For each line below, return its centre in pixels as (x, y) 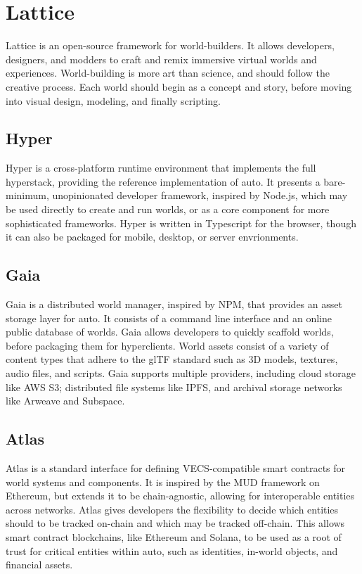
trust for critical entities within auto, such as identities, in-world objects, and (172, 550)
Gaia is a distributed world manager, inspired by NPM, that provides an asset (174, 304)
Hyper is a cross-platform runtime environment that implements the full (161, 168)
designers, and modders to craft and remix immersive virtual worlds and (161, 59)
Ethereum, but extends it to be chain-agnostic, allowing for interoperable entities (180, 496)
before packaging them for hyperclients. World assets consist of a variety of (167, 345)
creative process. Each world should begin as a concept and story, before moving (179, 86)
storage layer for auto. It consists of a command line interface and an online (169, 318)
